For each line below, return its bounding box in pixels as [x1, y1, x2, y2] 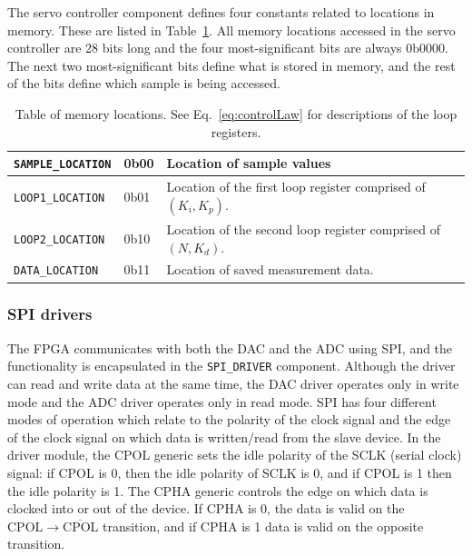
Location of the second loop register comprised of [166, 219, 441, 238]
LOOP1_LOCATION [14, 192, 105, 205]
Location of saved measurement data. [166, 260, 374, 279]
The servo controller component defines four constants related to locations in [7, 3, 435, 21]
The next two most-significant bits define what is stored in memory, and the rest [7, 55, 456, 74]
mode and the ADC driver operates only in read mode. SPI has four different [7, 392, 437, 411]
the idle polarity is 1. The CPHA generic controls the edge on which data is [7, 481, 428, 500]
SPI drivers [7, 303, 93, 325]
